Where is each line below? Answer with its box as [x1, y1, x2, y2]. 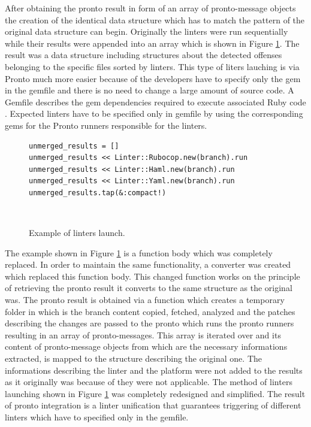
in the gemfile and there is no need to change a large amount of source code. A [5, 84, 294, 96]
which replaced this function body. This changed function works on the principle [5, 269, 300, 282]
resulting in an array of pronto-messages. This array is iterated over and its [5, 328, 281, 341]
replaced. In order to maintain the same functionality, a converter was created [5, 258, 291, 271]
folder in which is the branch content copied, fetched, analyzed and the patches [5, 305, 295, 317]
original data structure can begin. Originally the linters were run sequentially [5, 25, 288, 38]
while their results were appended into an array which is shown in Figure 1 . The [5, 37, 300, 49]
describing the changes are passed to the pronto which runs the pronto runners [5, 317, 294, 329]
